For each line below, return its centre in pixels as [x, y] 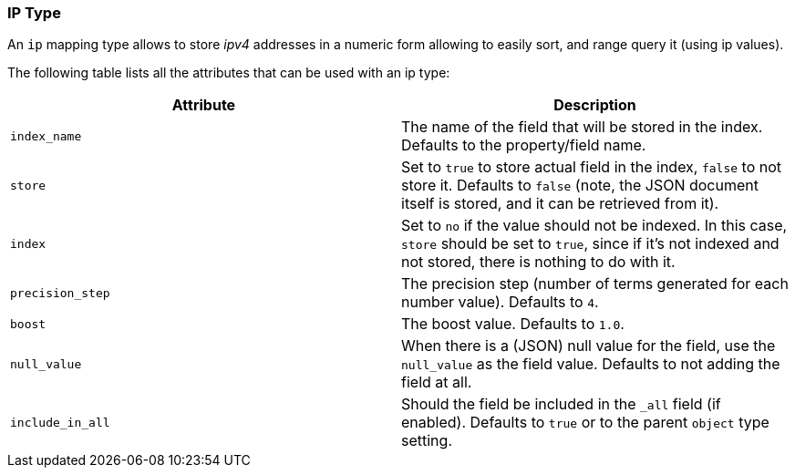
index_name [46, 136]
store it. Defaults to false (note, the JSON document [580, 186]
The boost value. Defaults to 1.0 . [513, 324]
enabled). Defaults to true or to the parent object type [585, 423]
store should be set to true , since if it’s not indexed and [590, 244]
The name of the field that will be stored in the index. [582, 127]
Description [595, 105]
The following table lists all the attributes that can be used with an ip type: [229, 73]
